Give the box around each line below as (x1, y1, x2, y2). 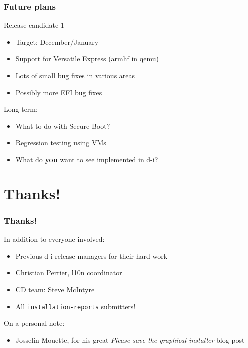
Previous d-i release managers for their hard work (15, 250, 168, 261)
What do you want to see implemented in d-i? (15, 154, 158, 164)
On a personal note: (4, 318, 65, 328)
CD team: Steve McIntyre (15, 284, 95, 294)
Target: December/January (15, 36, 99, 47)
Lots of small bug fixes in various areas (15, 70, 135, 80)
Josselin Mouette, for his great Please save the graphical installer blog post (15, 334, 245, 345)
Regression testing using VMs (15, 137, 106, 148)
